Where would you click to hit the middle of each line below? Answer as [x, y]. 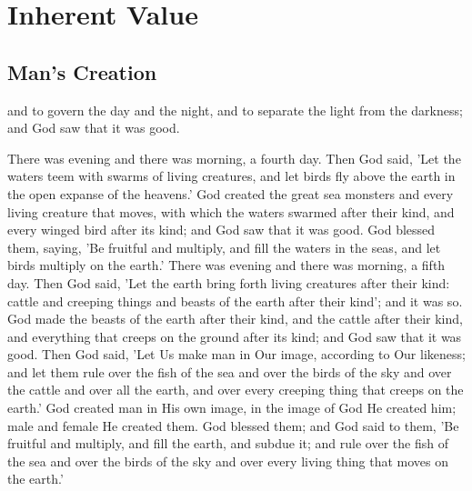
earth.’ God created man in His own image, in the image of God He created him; [232, 408]
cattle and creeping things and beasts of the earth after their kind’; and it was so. [235, 301]
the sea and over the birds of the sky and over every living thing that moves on [228, 461]
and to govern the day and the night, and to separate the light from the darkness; [235, 110]
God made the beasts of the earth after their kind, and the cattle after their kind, [235, 319]
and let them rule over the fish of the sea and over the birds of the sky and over [230, 371]
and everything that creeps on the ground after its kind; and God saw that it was [235, 336]
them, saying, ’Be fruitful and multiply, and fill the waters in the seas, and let [224, 247]
